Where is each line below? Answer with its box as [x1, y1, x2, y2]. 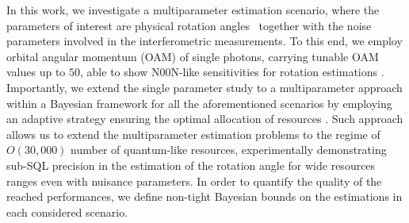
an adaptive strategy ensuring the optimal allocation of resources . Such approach [6, 110, 403, 127]
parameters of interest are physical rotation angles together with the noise [6, 17, 372, 33]
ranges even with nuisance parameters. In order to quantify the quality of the [6, 172, 382, 189]
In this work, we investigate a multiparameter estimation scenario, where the [6, 2, 380, 17]
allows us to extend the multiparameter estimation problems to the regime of [6, 125, 380, 142]
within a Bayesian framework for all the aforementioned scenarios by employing [6, 94, 392, 111]
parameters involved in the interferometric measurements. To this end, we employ [6, 33, 403, 49]
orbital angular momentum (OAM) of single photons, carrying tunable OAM [6, 48, 379, 64]
